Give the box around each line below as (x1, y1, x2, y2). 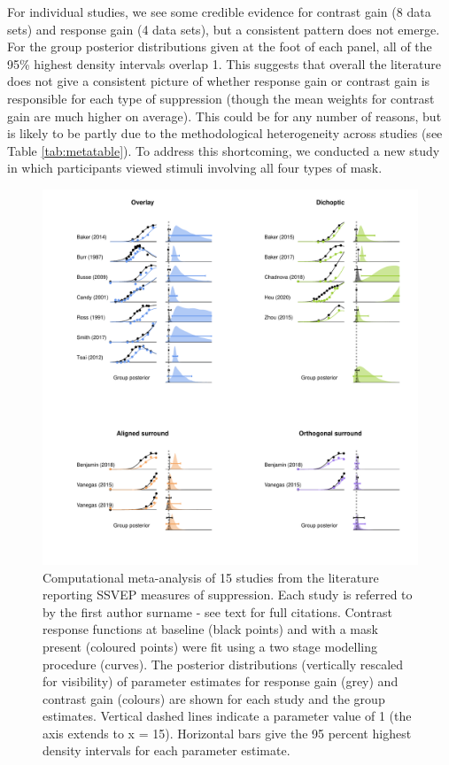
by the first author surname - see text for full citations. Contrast (43, 602, 392, 621)
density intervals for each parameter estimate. (43, 741, 290, 760)
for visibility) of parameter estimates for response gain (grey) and (43, 672, 399, 691)
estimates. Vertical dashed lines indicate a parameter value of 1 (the (43, 707, 412, 725)
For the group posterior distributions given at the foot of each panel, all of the (7, 37, 432, 56)
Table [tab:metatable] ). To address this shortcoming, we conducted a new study (7, 141, 440, 159)
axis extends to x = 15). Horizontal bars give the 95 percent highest (43, 723, 412, 742)
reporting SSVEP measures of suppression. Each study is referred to (43, 585, 413, 604)
